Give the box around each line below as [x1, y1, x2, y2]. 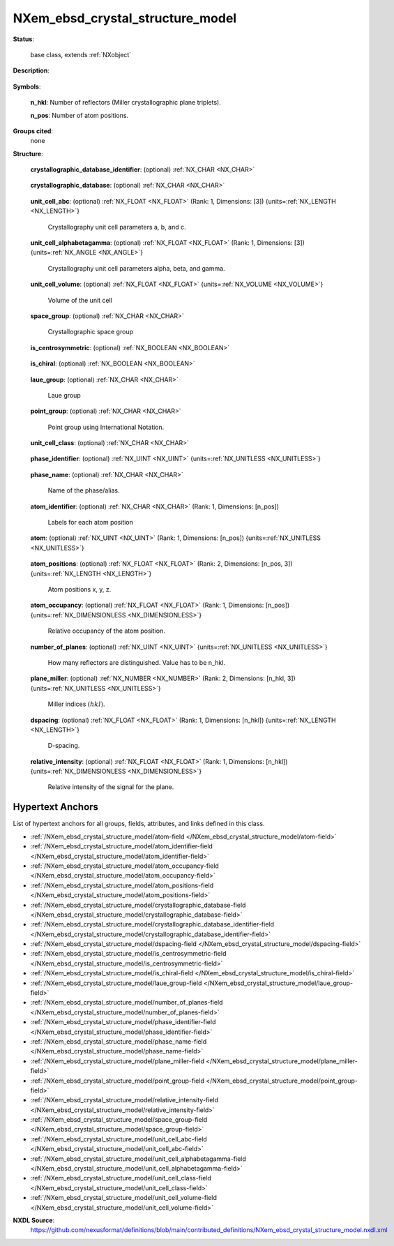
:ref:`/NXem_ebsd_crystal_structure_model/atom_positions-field [30, 881, 214, 890]
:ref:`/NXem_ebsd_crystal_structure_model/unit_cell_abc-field [30, 1134, 207, 1143]
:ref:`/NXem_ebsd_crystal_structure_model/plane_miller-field [30, 1057, 205, 1065]
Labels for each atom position [47, 518, 134, 527]
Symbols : [13, 82, 41, 91]
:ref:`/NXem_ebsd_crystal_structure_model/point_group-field [30, 1076, 205, 1085]
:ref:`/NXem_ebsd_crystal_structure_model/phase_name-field [30, 1037, 207, 1046]
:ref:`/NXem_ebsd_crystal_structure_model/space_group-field [30, 1116, 208, 1124]
